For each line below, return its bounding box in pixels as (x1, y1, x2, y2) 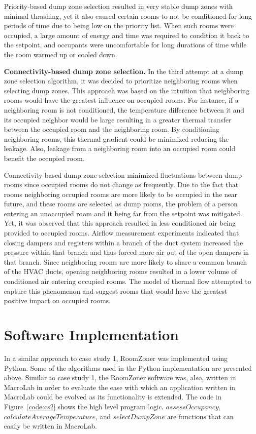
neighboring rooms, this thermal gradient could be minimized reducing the (4, 133, 229, 144)
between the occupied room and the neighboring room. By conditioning (4, 124, 220, 134)
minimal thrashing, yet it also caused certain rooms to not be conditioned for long (4, 10, 252, 21)
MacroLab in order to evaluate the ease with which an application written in (4, 382, 235, 392)
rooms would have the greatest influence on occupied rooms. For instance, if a (4, 95, 239, 105)
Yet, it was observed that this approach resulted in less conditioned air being (4, 218, 236, 228)
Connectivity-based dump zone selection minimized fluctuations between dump (4, 169, 242, 180)
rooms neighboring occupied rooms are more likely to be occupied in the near (4, 189, 238, 199)
